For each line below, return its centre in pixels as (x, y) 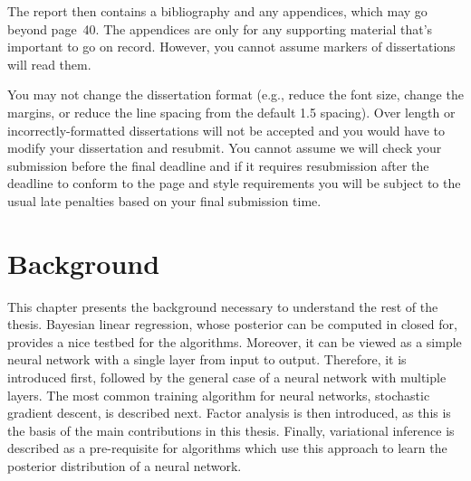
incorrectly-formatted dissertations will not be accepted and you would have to (226, 130)
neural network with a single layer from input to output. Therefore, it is (207, 359)
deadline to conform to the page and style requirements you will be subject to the (234, 183)
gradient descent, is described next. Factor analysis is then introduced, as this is (229, 413)
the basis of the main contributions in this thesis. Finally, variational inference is (231, 430)
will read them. (49, 64)
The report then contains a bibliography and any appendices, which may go (217, 11)
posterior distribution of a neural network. (125, 466)
